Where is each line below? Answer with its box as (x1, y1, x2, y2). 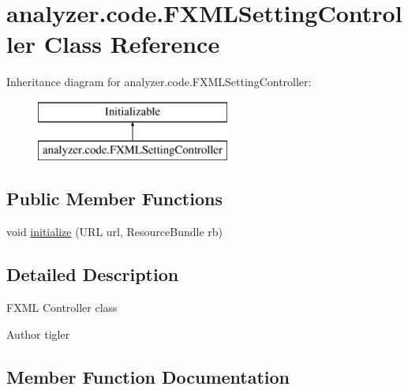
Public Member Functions (6, 186, 223, 211)
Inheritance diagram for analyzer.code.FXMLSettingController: (6, 73, 312, 90)
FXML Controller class (6, 299, 118, 316)
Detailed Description (6, 262, 179, 287)
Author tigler (6, 325, 70, 342)
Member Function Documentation (6, 364, 290, 388)
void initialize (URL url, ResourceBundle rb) (6, 223, 223, 240)
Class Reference (43, 28, 220, 60)
